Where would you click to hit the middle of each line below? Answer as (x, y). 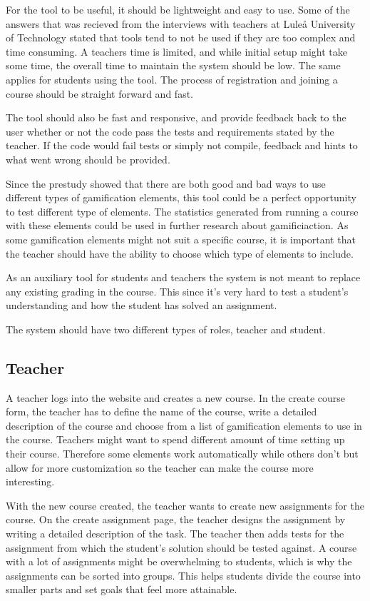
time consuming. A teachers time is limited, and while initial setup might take (177, 51)
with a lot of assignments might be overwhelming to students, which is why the (179, 561)
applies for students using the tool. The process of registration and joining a (172, 79)
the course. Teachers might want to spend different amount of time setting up (175, 439)
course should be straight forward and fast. (99, 93)
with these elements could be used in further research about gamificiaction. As (177, 225)
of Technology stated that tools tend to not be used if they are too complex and (181, 37)
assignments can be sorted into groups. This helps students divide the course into (183, 575)
